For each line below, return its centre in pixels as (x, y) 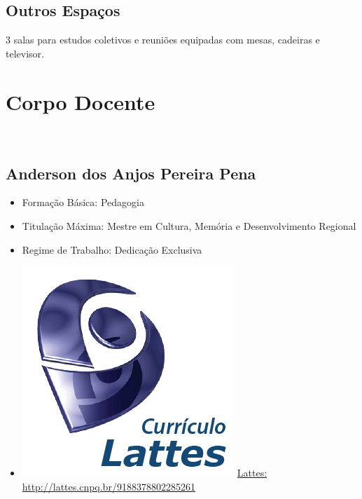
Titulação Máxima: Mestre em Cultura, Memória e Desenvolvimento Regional (189, 225)
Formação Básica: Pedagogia (83, 202)
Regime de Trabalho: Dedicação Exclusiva (112, 249)
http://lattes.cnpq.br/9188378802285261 (109, 486)
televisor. (25, 53)
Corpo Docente (81, 101)
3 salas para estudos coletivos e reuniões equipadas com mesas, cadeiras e (163, 40)
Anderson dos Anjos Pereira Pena (131, 173)
